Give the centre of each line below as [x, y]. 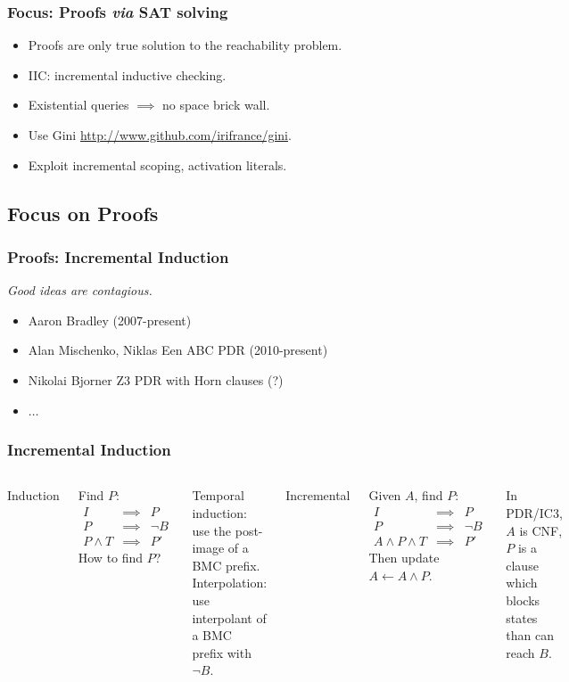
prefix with [222, 652]
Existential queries [78, 105]
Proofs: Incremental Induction [118, 256]
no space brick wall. [216, 105]
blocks [523, 600]
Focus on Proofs [83, 213]
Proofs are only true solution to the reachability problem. [185, 45]
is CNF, [541, 530]
